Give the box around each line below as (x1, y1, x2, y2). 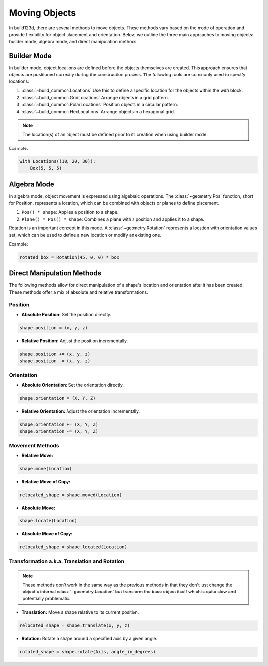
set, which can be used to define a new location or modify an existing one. (9, 232, 162, 238)
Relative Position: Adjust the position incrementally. (21, 338, 128, 344)
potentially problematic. (22, 595, 71, 601)
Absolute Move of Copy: (21, 531, 73, 537)
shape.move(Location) (19, 466, 72, 472)
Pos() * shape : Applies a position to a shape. (21, 209, 119, 215)
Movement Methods (9, 442, 59, 449)
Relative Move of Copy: (21, 479, 71, 485)
